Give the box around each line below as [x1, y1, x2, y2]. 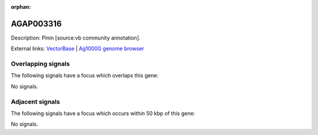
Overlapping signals [11, 60, 70, 68]
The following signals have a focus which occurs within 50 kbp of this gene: [11, 110, 196, 117]
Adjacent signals [11, 97, 60, 106]
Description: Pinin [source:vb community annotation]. [11, 34, 141, 41]
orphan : [11, 4, 31, 10]
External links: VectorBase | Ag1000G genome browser [11, 45, 144, 52]
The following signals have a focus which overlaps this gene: [11, 72, 159, 79]
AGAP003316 [11, 18, 62, 29]
